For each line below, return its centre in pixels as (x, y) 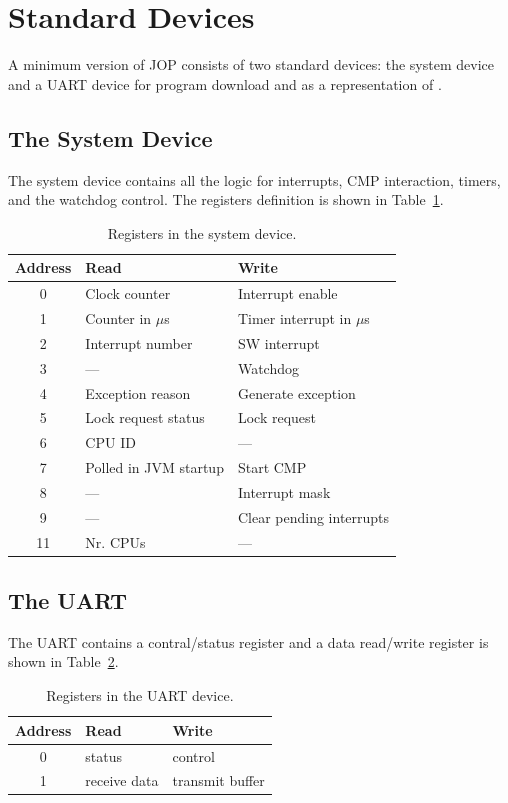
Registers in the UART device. (140, 695)
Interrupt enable (287, 293)
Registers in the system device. (202, 232)
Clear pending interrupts (313, 516)
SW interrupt (278, 342)
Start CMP (272, 467)
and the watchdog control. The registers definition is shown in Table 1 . (226, 199)
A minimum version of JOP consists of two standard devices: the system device (251, 64)
